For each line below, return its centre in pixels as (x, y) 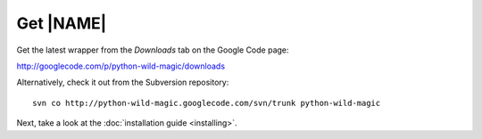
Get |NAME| (62, 23)
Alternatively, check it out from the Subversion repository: (123, 82)
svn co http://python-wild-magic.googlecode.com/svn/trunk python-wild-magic (207, 103)
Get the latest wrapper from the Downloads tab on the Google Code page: (153, 50)
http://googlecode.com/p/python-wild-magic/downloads (121, 66)
